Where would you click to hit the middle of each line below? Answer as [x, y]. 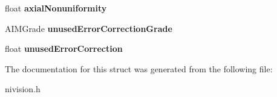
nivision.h [23, 89]
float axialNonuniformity [56, 8]
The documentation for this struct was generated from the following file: [139, 68]
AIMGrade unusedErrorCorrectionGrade [89, 28]
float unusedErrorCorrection [64, 48]
